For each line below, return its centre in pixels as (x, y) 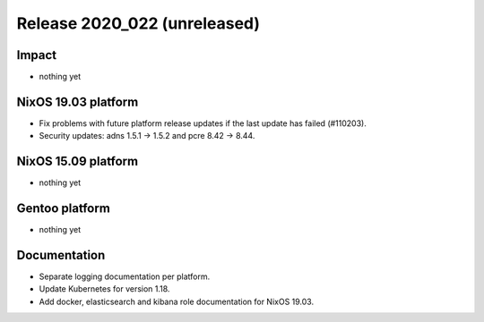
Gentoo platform (64, 209)
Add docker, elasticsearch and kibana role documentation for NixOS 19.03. (176, 301)
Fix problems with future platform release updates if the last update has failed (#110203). (203, 123)
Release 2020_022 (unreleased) (138, 23)
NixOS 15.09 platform (78, 161)
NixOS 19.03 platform (78, 102)
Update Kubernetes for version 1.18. (104, 289)
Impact (37, 55)
